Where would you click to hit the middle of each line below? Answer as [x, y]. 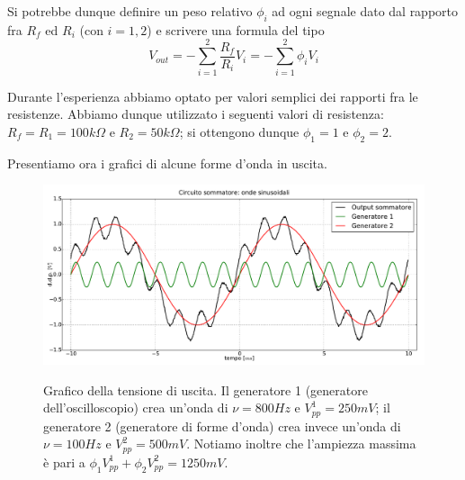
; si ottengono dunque [239, 131]
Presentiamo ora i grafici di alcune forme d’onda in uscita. [167, 163]
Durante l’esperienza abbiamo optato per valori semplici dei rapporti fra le [213, 96]
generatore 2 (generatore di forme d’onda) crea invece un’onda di [222, 426]
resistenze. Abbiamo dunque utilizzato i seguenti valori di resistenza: [196, 114]
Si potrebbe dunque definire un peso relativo [130, 11]
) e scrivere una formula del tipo [236, 29]
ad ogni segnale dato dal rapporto [365, 11]
